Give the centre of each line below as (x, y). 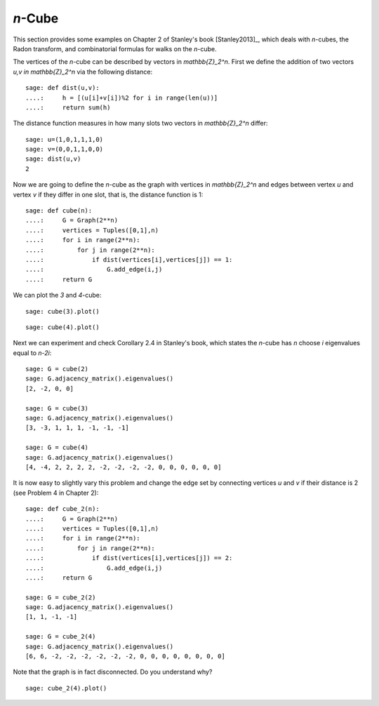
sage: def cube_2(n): (62, 509)
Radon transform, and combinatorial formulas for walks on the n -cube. (115, 48)
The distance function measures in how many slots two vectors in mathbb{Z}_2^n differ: (140, 124)
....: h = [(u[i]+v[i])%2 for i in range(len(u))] (122, 98)
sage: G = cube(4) (57, 448)
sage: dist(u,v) (53, 159)
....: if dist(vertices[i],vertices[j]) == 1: (129, 259)
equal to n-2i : (32, 353)
